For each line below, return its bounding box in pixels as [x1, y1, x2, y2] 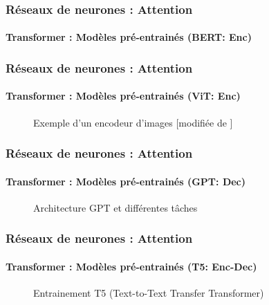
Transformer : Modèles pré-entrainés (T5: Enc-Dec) [6, 259, 257, 273]
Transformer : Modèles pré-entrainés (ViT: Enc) [6, 89, 241, 103]
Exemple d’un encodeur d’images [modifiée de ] [33, 115, 233, 129]
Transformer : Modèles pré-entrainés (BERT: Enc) [6, 30, 252, 44]
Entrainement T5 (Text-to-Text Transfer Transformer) [33, 286, 264, 300]
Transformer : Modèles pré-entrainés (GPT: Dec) [6, 174, 246, 188]
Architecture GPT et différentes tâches [33, 200, 198, 214]
